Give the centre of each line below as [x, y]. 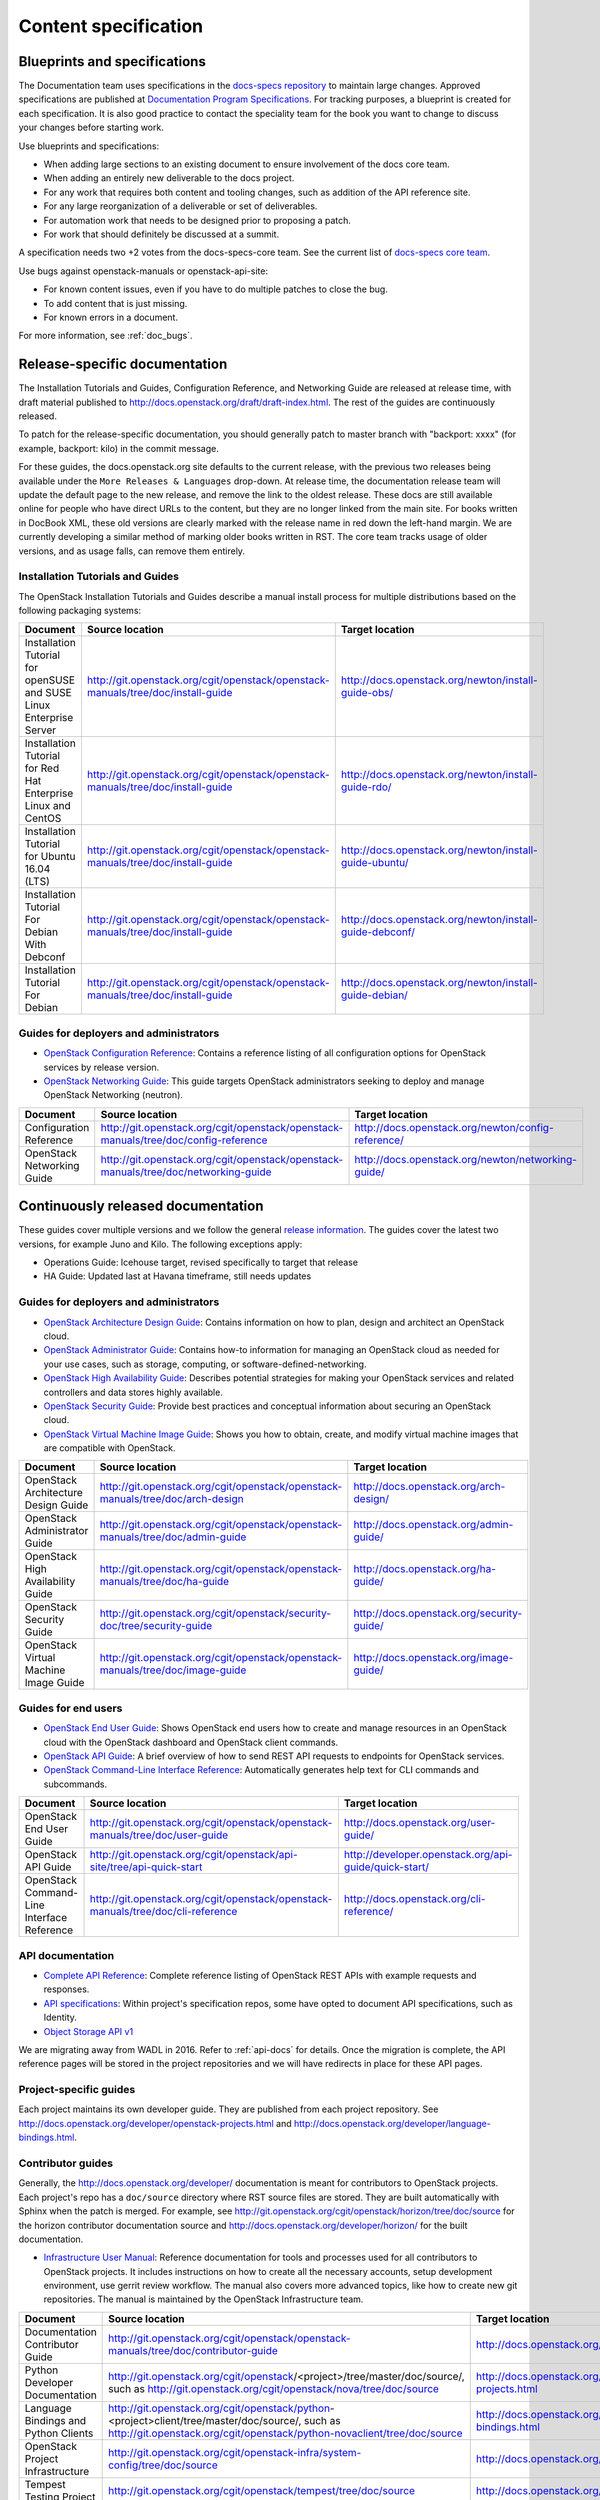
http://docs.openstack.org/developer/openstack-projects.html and [155, 2123]
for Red [42, 768]
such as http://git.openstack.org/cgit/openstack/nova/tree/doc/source [274, 2388]
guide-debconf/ [377, 932]
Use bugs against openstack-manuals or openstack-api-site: [143, 271]
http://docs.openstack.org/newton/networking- [465, 1159]
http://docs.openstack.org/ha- [425, 1569]
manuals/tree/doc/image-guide [173, 1670]
